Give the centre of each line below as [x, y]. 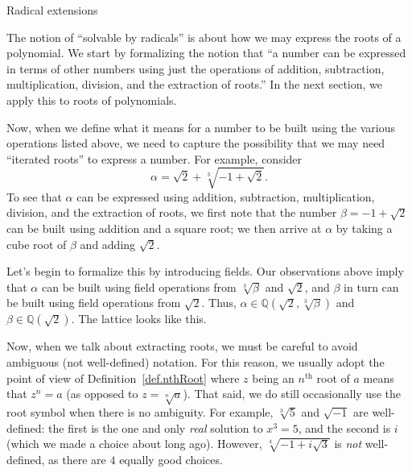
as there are [77, 459]
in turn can [371, 286]
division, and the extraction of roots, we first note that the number [172, 212]
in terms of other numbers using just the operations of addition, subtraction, [196, 68]
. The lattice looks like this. [139, 319]
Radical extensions [52, 10]
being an [273, 378]
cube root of [37, 244]
